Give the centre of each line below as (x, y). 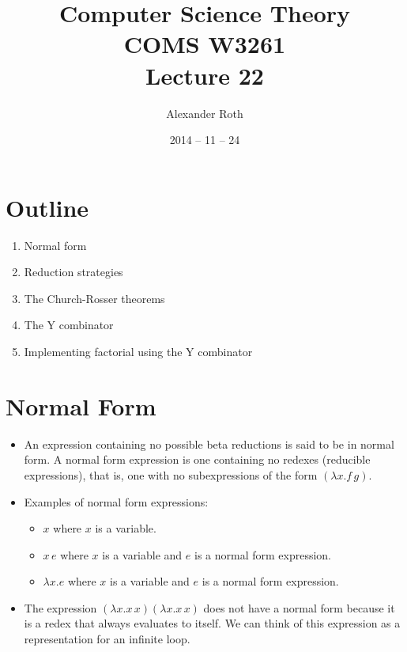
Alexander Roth (205, 113)
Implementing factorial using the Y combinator (138, 351)
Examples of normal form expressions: (116, 501)
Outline (47, 207)
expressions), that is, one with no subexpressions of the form (171, 474)
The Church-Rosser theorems (94, 298)
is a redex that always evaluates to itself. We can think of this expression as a (212, 623)
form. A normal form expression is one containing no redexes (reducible (197, 459)
